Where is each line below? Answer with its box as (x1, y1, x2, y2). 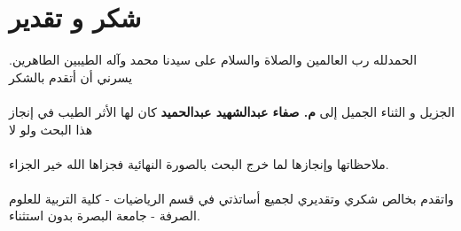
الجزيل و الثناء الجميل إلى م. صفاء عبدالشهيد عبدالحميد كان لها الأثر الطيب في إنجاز (9, 102, 455, 120)
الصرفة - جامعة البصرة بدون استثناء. (9, 206, 200, 225)
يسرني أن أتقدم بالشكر (9, 67, 133, 86)
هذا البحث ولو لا (9, 119, 93, 138)
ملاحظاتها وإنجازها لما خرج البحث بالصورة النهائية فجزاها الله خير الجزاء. (9, 154, 389, 173)
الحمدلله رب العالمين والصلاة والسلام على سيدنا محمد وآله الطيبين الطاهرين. (9, 50, 418, 69)
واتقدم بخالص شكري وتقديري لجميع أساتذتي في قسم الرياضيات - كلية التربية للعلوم (9, 189, 454, 207)
